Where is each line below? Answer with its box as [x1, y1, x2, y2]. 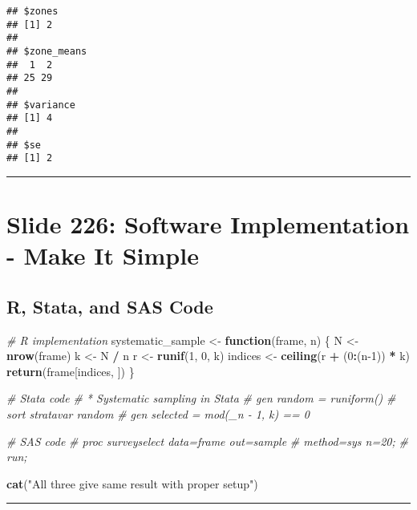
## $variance [6, 99, 75, 111]
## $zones [6, 6, 59, 17]
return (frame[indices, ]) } [6, 362, 135, 379]
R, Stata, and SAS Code [6, 293, 213, 318]
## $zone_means [6, 45, 87, 57]
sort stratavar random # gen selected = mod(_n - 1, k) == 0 [6, 406, 310, 423]
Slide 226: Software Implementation [6, 208, 410, 241]
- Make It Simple [6, 239, 199, 272]
